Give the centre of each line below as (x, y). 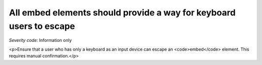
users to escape (42, 26)
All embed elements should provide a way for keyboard (122, 13)
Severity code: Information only (41, 40)
